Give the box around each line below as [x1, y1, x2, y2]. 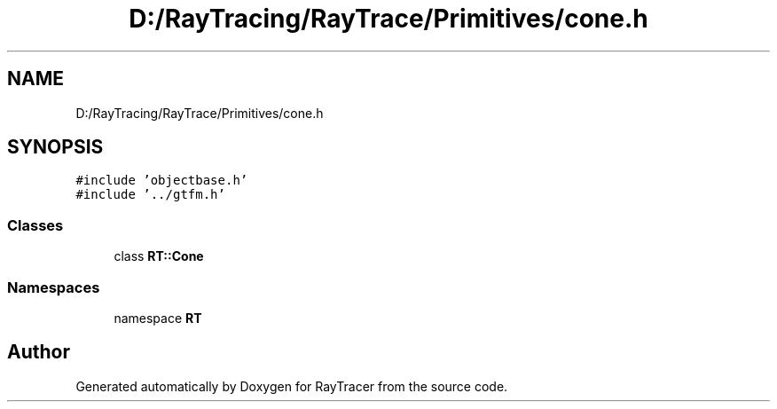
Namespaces [7, 278, 100, 296]
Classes [7, 216, 64, 234]
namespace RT [114, 310, 202, 326]
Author [7, 341, 70, 364]
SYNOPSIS [7, 136, 104, 159]
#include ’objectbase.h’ [75, 173, 248, 188]
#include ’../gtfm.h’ [75, 187, 225, 202]
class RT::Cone [114, 248, 204, 264]
